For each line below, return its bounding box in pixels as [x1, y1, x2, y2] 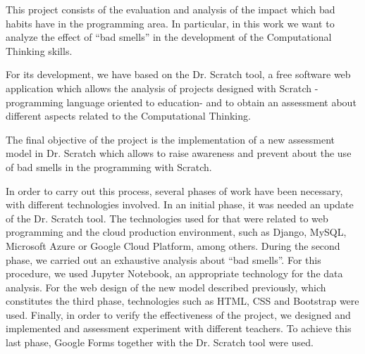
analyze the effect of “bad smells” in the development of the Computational [6, 30, 332, 44]
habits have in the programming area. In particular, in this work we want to [6, 15, 335, 30]
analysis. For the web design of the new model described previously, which [6, 279, 326, 294]
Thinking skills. [6, 43, 73, 58]
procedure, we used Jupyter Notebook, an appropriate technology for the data [6, 266, 343, 281]
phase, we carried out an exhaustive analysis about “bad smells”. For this [6, 252, 321, 267]
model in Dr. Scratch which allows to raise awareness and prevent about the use [6, 146, 352, 160]
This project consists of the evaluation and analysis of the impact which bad [6, 2, 335, 16]
